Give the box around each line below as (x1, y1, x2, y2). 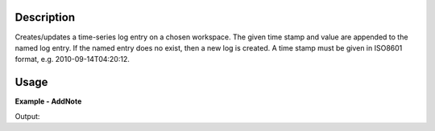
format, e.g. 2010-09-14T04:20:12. (14, 55, 130, 64)
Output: (14, 111, 40, 121)
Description (14, 10, 76, 24)
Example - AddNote (14, 96, 82, 106)
